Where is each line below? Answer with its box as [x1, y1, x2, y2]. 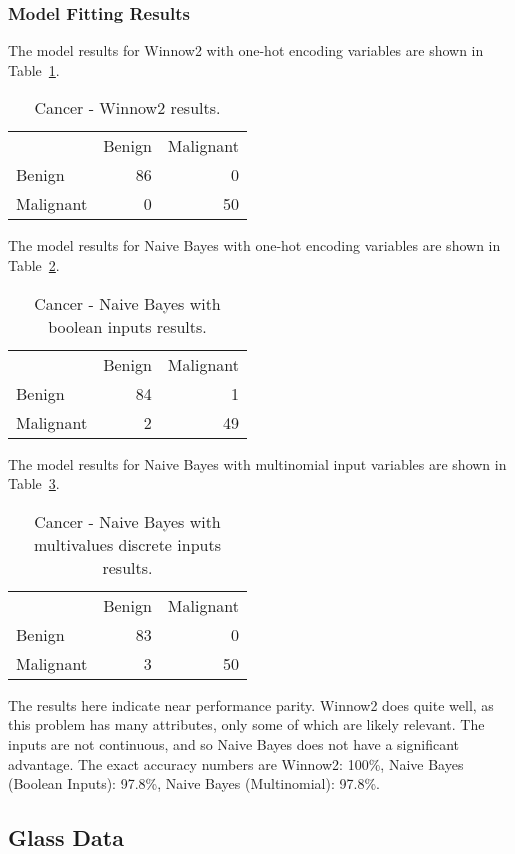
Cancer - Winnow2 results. [34, 96, 221, 120]
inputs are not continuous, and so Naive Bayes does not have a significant [8, 733, 460, 754]
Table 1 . [8, 59, 60, 80]
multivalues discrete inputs [33, 532, 221, 556]
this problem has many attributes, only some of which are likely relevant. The [8, 714, 485, 735]
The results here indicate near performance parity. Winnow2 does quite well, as [8, 694, 494, 715]
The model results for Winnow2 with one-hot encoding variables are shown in [8, 40, 484, 61]
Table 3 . [8, 473, 60, 494]
